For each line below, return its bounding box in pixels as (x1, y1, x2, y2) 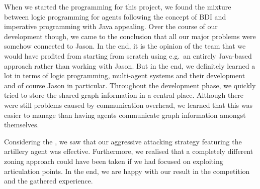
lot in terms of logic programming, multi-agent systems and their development (4, 70, 245, 81)
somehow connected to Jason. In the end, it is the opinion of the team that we (4, 41, 246, 51)
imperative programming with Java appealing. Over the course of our (4, 21, 218, 32)
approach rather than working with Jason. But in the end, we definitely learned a (4, 60, 255, 71)
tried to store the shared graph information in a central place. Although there (4, 90, 244, 100)
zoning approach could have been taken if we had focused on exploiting (4, 155, 223, 166)
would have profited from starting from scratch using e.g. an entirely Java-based (4, 50, 252, 61)
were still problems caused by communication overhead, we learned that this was (4, 99, 252, 110)
